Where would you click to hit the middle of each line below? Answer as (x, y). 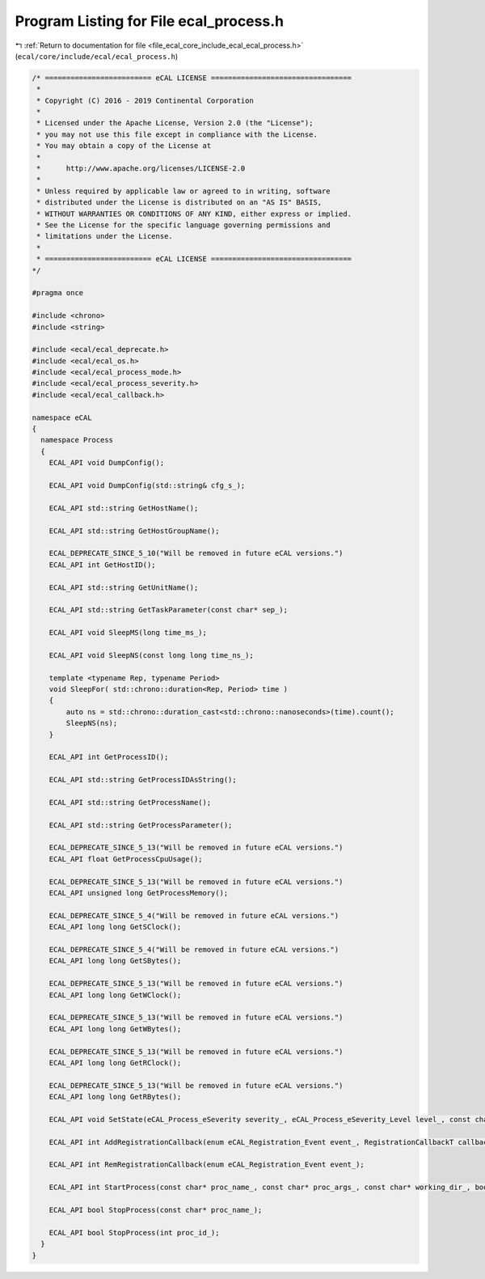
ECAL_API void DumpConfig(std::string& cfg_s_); (147, 485)
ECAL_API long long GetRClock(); (115, 1063)
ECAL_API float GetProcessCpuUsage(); (126, 859)
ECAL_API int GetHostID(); (103, 565)
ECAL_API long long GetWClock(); (115, 995)
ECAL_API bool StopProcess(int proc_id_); (134, 1232)
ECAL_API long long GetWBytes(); (115, 1029)
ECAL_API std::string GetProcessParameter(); (141, 825)
